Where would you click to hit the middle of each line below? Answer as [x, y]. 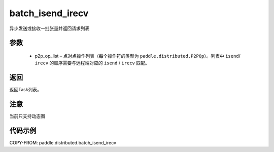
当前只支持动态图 [27, 116]
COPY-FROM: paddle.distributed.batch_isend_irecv [63, 143]
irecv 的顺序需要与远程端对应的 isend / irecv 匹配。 [92, 63]
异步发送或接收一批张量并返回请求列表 [49, 28]
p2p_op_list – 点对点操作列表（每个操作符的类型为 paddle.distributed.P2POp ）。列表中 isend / [138, 56]
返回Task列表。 [25, 90]
